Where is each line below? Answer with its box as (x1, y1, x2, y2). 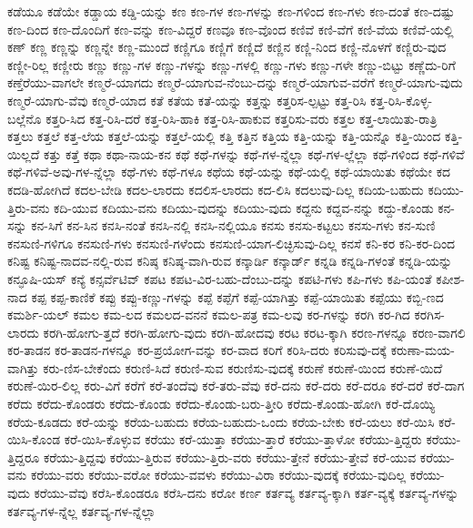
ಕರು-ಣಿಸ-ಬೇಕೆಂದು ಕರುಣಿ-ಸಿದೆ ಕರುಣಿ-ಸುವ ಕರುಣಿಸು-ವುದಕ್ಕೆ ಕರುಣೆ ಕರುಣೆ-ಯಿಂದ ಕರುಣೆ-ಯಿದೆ (43, 358, 443, 377)
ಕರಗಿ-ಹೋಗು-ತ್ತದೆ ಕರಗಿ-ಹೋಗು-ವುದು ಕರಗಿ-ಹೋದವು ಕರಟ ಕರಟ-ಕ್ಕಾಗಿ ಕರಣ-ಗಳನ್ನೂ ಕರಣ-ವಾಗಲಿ (43, 322, 466, 341)
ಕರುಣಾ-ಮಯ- (390, 340, 456, 360)
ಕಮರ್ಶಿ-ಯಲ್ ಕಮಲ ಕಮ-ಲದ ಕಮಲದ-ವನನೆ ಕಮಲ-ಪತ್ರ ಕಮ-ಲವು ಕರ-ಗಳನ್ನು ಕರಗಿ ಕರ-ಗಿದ (7, 305, 410, 324)
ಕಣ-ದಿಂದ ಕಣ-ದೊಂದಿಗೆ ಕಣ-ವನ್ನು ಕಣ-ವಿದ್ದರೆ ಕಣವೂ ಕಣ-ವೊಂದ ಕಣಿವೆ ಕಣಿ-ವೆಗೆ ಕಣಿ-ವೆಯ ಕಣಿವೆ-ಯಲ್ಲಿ (7, 19, 454, 38)
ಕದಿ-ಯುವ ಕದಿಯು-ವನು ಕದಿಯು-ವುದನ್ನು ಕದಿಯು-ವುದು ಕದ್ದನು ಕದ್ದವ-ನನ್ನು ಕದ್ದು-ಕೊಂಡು (54, 198, 434, 217)
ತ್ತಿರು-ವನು (7, 198, 50, 217)
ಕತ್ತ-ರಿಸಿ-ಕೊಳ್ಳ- (370, 90, 433, 109)
